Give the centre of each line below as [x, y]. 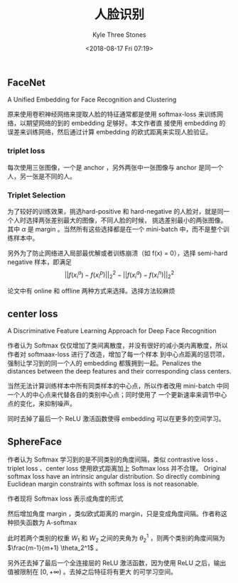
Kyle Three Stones [119, 34]
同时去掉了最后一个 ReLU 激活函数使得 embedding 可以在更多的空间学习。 [116, 419]
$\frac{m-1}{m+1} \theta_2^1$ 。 [55, 548]
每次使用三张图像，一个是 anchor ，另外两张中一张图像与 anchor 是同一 [112, 167]
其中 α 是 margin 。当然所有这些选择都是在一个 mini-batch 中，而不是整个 [115, 229]
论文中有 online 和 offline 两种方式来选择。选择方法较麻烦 [91, 291]
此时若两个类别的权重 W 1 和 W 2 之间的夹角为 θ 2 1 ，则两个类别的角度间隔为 [116, 538]
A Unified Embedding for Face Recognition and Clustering [92, 99]
